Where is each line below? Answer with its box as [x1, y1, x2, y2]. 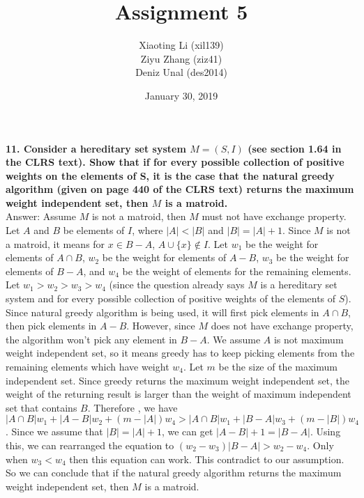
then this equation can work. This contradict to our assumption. [69, 451, 344, 466]
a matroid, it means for [6, 236, 105, 251]
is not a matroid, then [91, 209, 186, 224]
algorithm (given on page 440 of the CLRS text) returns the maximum [6, 182, 354, 196]
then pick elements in [6, 318, 97, 333]
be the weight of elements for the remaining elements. [122, 263, 351, 278]
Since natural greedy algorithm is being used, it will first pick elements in [6, 304, 319, 319]
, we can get [161, 424, 213, 439]
